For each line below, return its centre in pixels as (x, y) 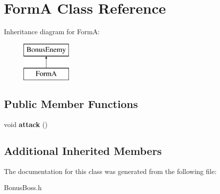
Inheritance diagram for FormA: (52, 32)
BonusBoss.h (23, 187)
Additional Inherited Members (83, 151)
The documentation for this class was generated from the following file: (110, 171)
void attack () (26, 124)
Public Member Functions (71, 104)
